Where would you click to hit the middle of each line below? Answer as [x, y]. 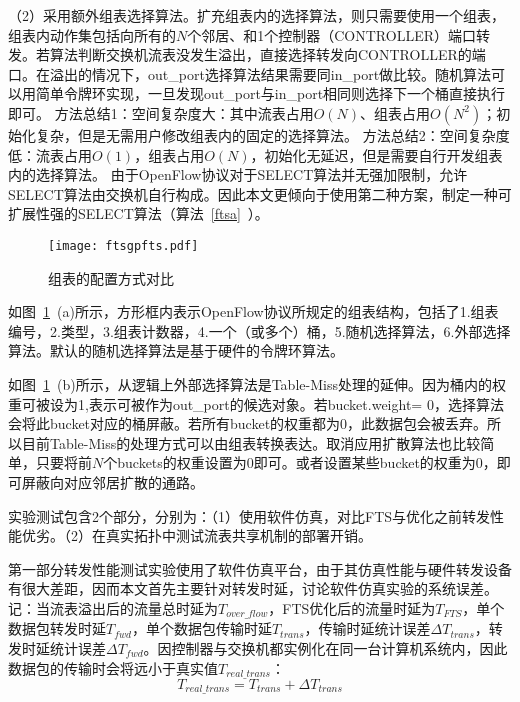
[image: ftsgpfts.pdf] [123, 245]
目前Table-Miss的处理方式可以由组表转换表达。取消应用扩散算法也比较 [251, 442]
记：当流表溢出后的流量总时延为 [113, 607]
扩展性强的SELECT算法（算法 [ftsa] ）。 [138, 213]
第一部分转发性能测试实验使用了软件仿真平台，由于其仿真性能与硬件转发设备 [260, 568]
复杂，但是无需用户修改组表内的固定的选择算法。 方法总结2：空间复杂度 [272, 134]
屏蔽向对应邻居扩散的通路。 [112, 481]
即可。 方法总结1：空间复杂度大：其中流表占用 [161, 112]
